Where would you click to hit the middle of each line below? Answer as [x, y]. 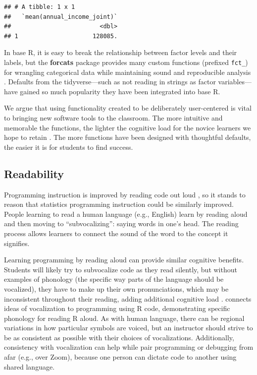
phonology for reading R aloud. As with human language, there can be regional [124, 318]
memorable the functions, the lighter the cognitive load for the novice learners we [128, 127]
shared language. [29, 366]
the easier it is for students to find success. [69, 147]
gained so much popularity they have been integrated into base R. [120, 91]
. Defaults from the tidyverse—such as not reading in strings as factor [110, 82]
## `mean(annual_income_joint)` [61, 17]
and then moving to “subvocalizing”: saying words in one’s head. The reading [121, 223]
